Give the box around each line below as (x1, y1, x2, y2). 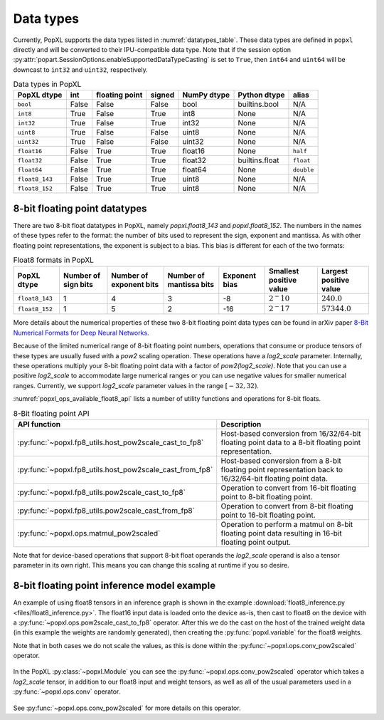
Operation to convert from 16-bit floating (220, 483, 357, 493)
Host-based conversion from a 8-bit (220, 456, 341, 466)
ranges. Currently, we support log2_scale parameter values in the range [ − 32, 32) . (13, 381, 260, 390)
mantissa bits (167, 279, 215, 289)
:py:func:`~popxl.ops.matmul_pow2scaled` (17, 528, 161, 538)
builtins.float (238, 155, 279, 165)
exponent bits (111, 279, 159, 289)
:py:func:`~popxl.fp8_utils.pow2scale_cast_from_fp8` (17, 506, 196, 516)
